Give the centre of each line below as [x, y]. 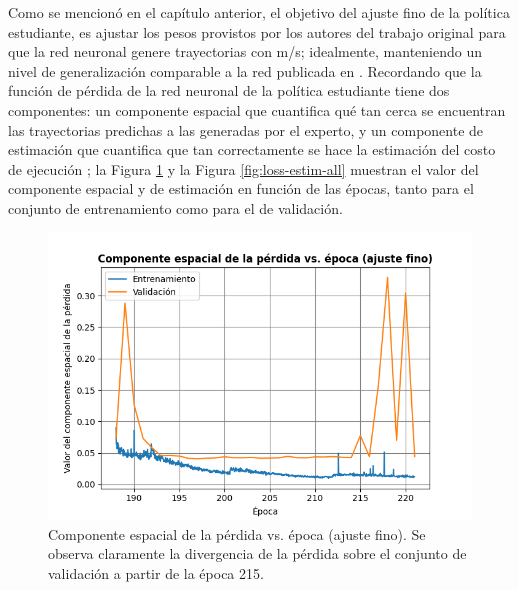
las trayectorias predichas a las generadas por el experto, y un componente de [246, 129]
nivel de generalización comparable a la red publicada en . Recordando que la [245, 70]
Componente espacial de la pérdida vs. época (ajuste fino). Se [237, 533]
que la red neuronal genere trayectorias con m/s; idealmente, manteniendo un [245, 51]
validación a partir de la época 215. [156, 572]
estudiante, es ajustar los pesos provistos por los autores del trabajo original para [257, 31]
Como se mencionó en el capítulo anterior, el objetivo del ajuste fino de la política [259, 12]
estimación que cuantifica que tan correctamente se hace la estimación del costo [252, 149]
